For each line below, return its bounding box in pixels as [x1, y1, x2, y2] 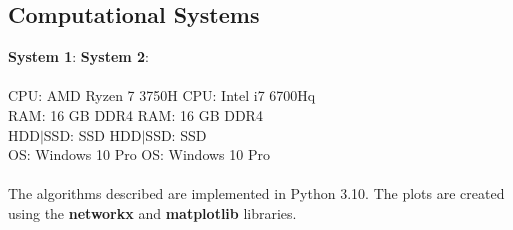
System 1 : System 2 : [8, 46, 149, 67]
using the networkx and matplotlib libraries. [8, 202, 297, 223]
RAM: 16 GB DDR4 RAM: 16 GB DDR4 [8, 104, 263, 125]
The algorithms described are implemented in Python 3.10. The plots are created [8, 183, 505, 204]
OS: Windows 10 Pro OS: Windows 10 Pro [8, 144, 270, 165]
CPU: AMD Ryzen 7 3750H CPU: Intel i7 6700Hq [8, 85, 316, 106]
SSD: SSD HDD [43, 124, 142, 145]
